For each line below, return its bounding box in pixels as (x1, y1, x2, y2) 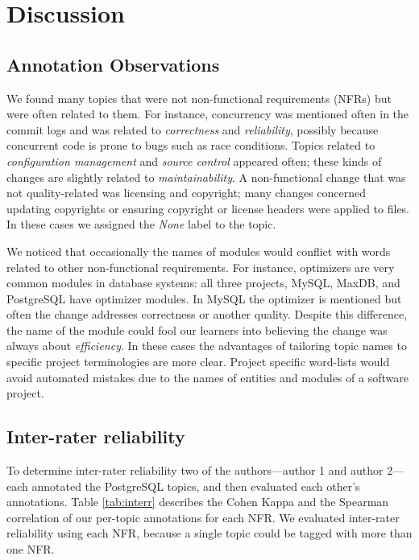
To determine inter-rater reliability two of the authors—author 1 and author (6, 462, 384, 479)
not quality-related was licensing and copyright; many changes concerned (6, 184, 367, 201)
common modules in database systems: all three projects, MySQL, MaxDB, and (6, 274, 400, 291)
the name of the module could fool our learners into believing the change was (6, 321, 388, 338)
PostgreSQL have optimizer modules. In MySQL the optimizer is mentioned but (6, 290, 402, 307)
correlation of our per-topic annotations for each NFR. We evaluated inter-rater (6, 509, 400, 525)
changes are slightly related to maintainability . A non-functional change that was (6, 168, 406, 185)
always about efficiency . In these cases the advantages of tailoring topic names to (6, 337, 407, 354)
